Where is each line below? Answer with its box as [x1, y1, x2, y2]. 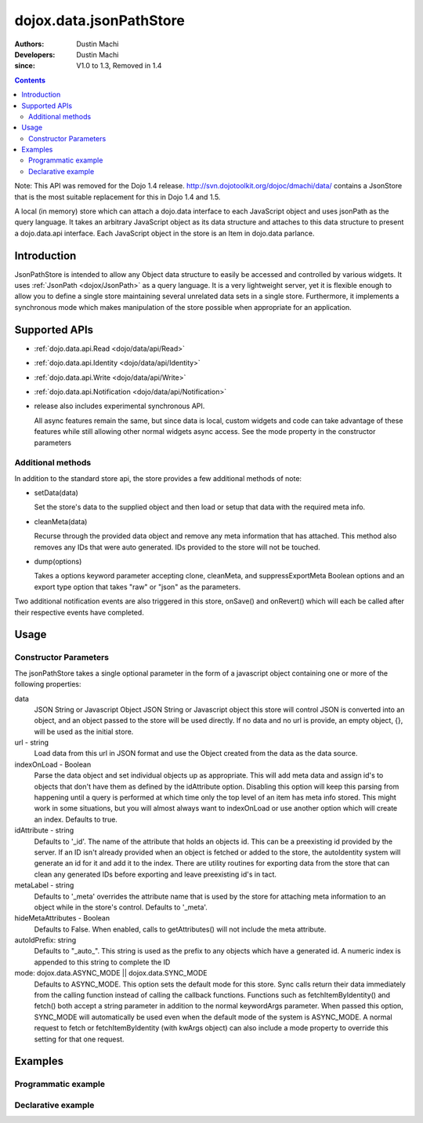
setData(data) [34, 488, 78, 498]
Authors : [14, 39, 45, 49]
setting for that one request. [34, 1034, 125, 1044]
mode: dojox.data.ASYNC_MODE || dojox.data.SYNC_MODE [14, 968, 208, 978]
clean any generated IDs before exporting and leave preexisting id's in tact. [34, 870, 277, 879]
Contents [14, 75, 46, 85]
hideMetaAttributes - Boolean [14, 913, 110, 923]
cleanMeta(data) [34, 516, 88, 526]
